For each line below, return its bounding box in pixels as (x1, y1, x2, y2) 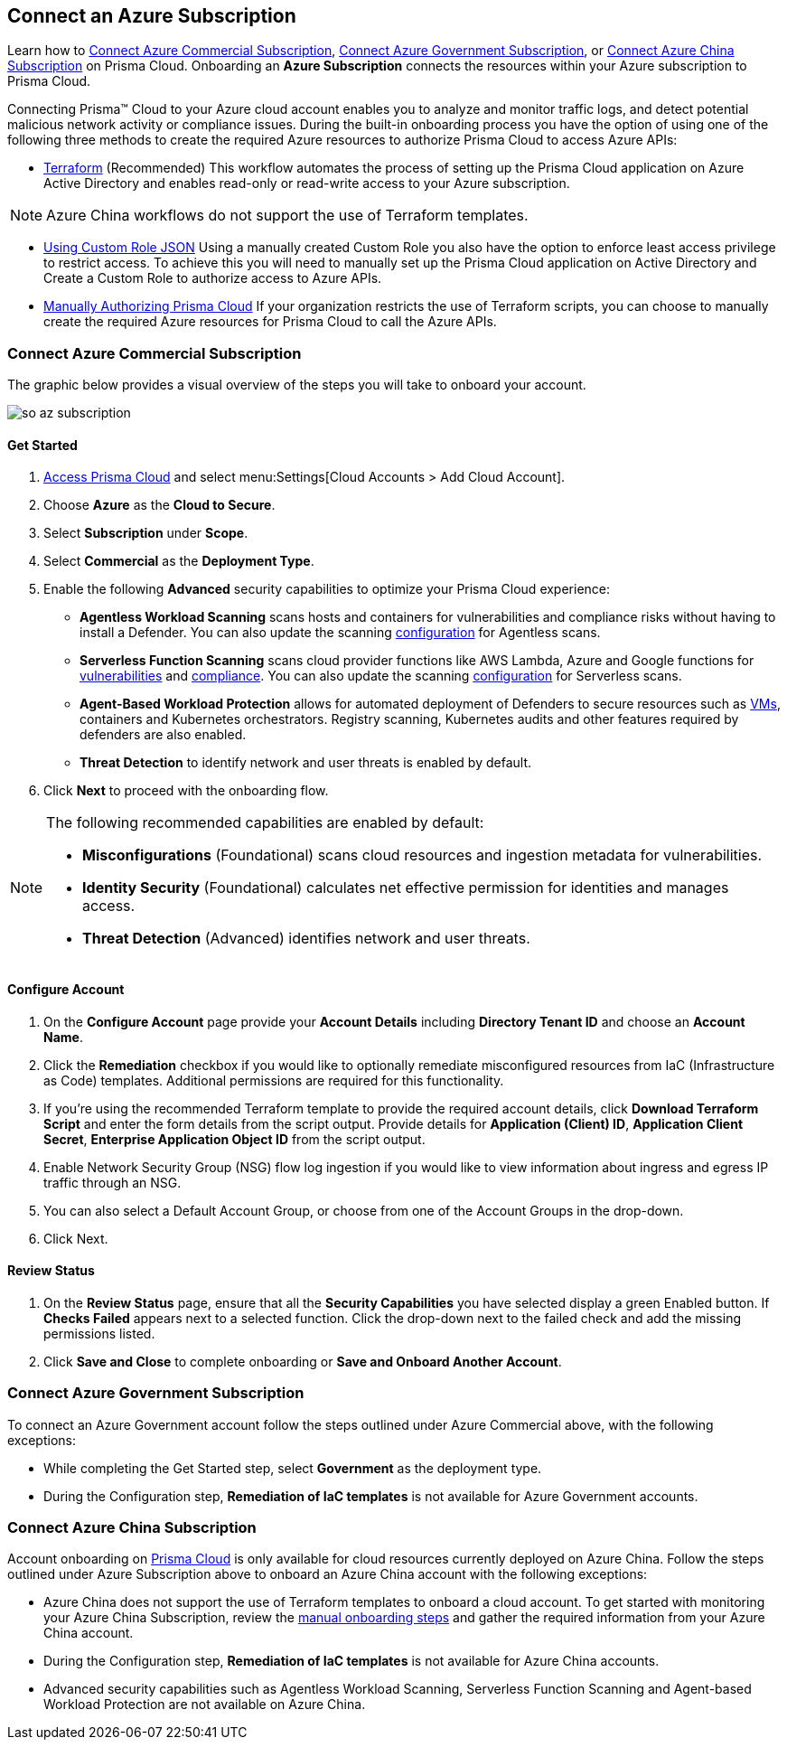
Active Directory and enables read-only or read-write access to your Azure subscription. (43, 175, 570, 192)
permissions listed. (43, 1325, 155, 1341)
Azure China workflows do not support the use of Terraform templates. (46, 206, 529, 225)
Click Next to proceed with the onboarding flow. (43, 783, 329, 799)
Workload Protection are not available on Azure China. (43, 1696, 366, 1713)
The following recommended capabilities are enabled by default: (46, 813, 484, 832)
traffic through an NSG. (43, 1174, 182, 1190)
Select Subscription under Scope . (43, 525, 248, 541)
